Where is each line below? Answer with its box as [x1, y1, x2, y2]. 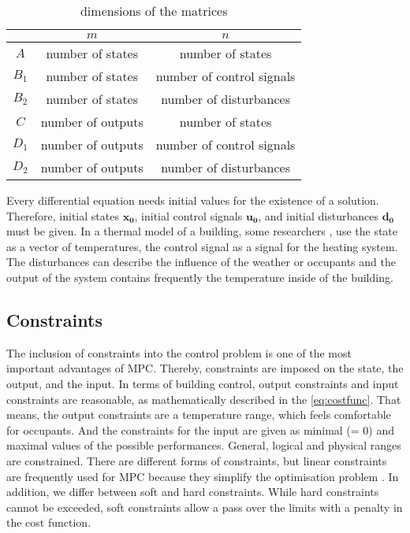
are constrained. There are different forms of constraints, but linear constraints [6, 452, 387, 468]
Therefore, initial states [6, 207, 119, 224]
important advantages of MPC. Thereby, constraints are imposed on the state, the [6, 360, 404, 376]
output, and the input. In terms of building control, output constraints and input [6, 375, 399, 391]
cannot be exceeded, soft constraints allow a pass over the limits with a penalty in [6, 498, 403, 515]
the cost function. [6, 514, 91, 531]
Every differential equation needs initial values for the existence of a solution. [6, 192, 379, 208]
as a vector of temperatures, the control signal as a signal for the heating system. [6, 238, 398, 254]
